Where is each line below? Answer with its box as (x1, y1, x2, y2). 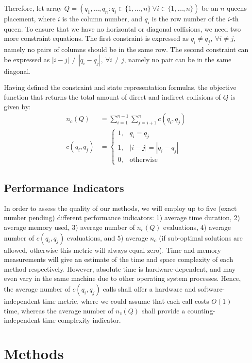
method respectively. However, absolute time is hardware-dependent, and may (4, 263, 236, 274)
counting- (187, 305, 216, 315)
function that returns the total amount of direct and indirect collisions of (4, 91, 221, 102)
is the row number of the (151, 14, 226, 23)
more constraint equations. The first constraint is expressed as (4, 33, 189, 43)
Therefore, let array (4, 3, 62, 13)
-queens (224, 3, 247, 13)
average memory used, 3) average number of (4, 222, 135, 232)
